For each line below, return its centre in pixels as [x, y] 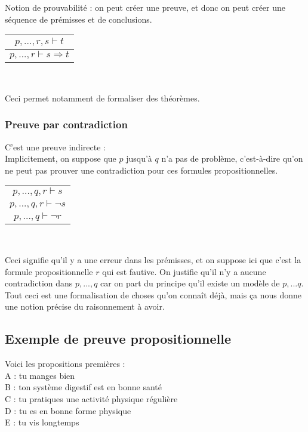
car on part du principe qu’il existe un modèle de [190, 283]
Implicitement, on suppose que [61, 158]
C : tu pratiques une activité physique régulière [91, 398]
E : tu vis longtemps [42, 422]
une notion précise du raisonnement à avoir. [85, 306]
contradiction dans [39, 283]
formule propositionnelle [49, 271]
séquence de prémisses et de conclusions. [78, 19]
